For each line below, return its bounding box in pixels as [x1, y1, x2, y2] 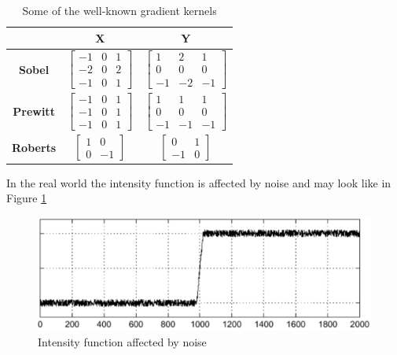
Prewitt [13, 103, 55, 120]
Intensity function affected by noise [38, 333, 207, 349]
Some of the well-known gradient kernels [22, 2, 217, 18]
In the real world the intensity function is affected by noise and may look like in [6, 174, 391, 190]
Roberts [12, 139, 57, 155]
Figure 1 [6, 190, 47, 206]
